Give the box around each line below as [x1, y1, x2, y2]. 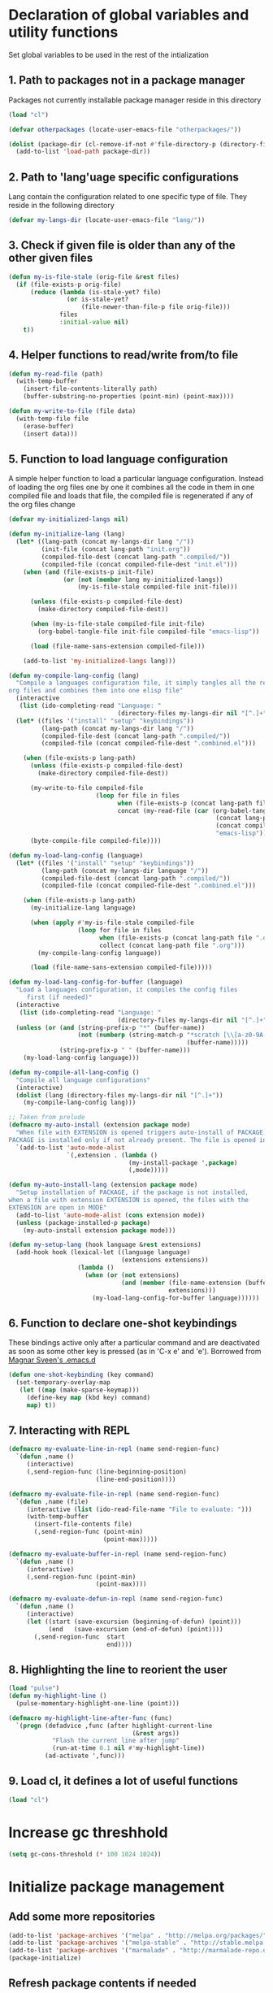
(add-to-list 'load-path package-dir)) [15, 148, 151, 156]
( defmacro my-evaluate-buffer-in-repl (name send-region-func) [8, 1550, 227, 1558]
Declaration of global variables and [8, 6, 249, 24]
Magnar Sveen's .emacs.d [8, 1355, 96, 1365]
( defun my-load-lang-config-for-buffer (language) [8, 978, 184, 987]
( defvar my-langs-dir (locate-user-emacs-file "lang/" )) [8, 216, 206, 224]
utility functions [8, 23, 119, 41]
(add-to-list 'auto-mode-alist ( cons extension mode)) [15, 1211, 206, 1219]
